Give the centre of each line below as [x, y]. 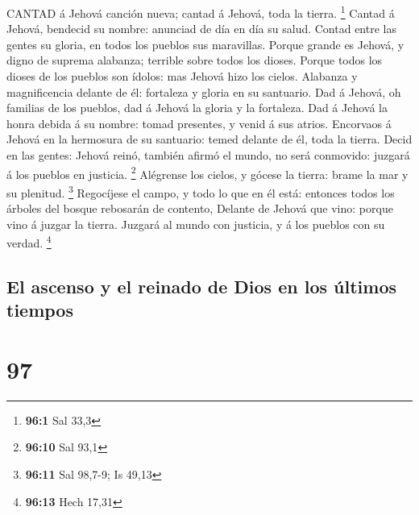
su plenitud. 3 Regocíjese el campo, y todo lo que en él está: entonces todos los [201, 191]
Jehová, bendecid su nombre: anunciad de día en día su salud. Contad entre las [201, 29]
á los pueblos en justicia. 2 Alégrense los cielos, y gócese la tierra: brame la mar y [207, 172]
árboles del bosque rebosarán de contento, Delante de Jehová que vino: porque [200, 208]
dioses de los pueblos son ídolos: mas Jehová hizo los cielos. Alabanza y [182, 76]
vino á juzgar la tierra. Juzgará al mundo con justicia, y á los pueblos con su [196, 224]
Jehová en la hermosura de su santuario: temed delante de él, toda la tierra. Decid [209, 139]
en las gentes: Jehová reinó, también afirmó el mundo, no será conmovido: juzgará [208, 155]
